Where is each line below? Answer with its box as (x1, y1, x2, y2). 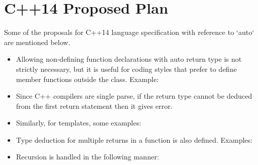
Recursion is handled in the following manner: (16, 151, 159, 162)
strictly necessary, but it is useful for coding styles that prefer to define (16, 63, 237, 74)
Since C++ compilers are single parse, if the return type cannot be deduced (16, 91, 252, 101)
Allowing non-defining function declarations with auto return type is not (16, 54, 242, 64)
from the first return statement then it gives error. (16, 100, 173, 111)
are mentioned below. (4, 36, 71, 47)
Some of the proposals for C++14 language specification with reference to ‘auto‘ (4, 27, 254, 37)
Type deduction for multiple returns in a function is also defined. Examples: (16, 134, 253, 145)
